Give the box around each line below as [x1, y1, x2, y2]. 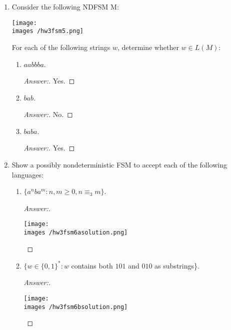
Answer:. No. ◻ [23, 109, 73, 119]
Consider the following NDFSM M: [11, 1, 119, 11]
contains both [71, 260, 113, 270]
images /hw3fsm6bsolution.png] [23, 303, 128, 310]
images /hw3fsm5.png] [11, 27, 83, 35]
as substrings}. [154, 260, 199, 270]
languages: [11, 169, 43, 179]
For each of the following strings [11, 41, 110, 52]
